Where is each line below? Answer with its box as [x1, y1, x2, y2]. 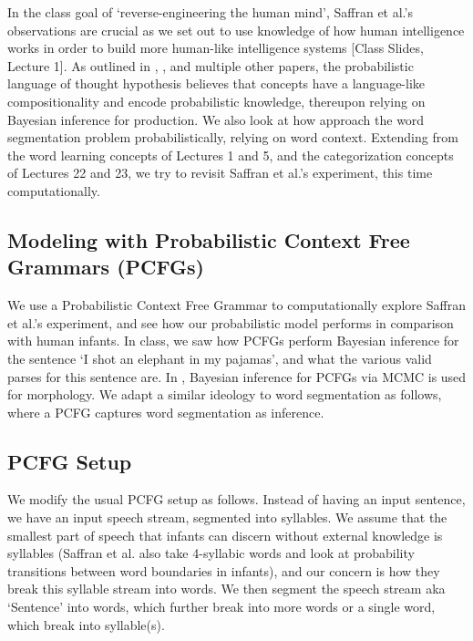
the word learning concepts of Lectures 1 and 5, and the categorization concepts [7, 145, 454, 164]
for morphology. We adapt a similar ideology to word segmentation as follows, [7, 385, 442, 404]
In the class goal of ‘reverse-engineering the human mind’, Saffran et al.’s [7, 3, 413, 21]
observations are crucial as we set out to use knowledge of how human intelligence [7, 20, 465, 39]
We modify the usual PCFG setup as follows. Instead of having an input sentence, [7, 490, 466, 509]
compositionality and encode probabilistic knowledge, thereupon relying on [7, 91, 426, 110]
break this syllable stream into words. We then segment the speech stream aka [7, 579, 446, 598]
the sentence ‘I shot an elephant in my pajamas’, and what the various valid [7, 348, 432, 367]
